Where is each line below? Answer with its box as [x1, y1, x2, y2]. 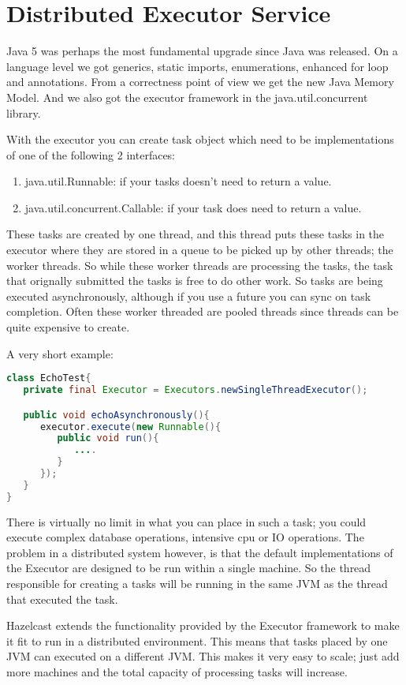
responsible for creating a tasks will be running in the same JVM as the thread [6, 575, 388, 591]
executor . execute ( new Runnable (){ [39, 421, 222, 432]
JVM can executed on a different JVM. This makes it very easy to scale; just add [6, 648, 400, 664]
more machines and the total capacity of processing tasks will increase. [6, 663, 348, 679]
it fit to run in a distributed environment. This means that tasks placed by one [6, 632, 388, 649]
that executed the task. [6, 590, 118, 607]
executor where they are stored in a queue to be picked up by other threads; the [6, 241, 393, 258]
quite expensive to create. [6, 319, 130, 335]
